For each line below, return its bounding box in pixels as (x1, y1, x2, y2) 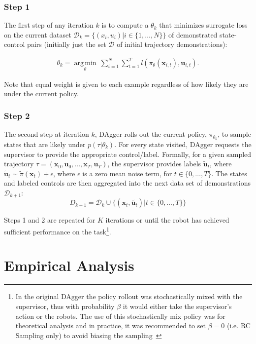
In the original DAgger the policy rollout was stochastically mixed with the (15, 291, 243, 302)
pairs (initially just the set (27, 39, 106, 49)
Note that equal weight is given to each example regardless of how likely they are (4, 78, 249, 89)
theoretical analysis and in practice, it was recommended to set (15, 320, 206, 331)
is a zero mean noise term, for (82, 168, 172, 178)
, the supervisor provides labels (107, 158, 201, 169)
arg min (74, 59, 96, 67)
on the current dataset (4, 29, 71, 39)
